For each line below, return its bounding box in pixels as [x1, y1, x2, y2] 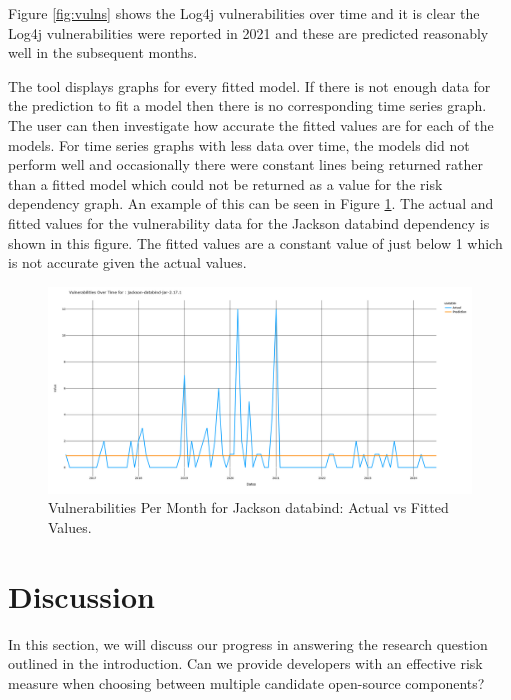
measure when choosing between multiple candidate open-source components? [8, 672, 485, 693]
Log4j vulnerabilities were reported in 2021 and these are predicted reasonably [8, 22, 489, 43]
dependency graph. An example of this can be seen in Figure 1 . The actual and [8, 193, 494, 214]
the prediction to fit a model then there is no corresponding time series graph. [8, 95, 487, 116]
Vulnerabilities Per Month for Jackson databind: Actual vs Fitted [48, 497, 449, 518]
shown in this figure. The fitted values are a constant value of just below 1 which [8, 232, 503, 253]
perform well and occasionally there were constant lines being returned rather [8, 154, 483, 175]
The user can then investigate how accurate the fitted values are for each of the [8, 114, 494, 135]
